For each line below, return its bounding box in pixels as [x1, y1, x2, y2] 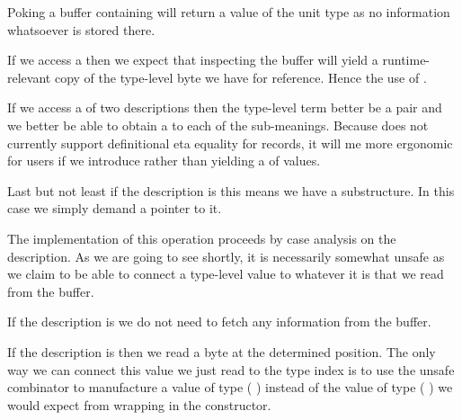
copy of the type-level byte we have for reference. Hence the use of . [54, 67, 427, 86]
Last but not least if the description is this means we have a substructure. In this [7, 181, 455, 200]
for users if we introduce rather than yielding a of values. [7, 151, 321, 170]
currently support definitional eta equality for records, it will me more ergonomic [7, 133, 453, 152]
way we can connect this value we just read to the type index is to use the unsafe [7, 360, 455, 379]
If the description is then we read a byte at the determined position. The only [7, 342, 436, 361]
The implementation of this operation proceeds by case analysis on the [7, 228, 396, 247]
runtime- [382, 50, 431, 69]
